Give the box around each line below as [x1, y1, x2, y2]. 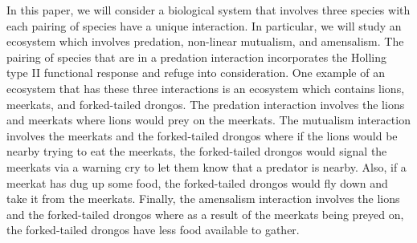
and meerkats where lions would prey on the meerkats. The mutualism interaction [6, 111, 411, 128]
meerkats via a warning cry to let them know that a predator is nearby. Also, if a [6, 158, 407, 175]
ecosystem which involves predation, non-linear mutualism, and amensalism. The [6, 33, 404, 50]
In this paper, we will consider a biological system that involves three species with [6, 2, 411, 18]
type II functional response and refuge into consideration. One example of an [6, 64, 385, 81]
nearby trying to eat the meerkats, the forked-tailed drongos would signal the [6, 143, 387, 160]
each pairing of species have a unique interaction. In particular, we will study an [6, 17, 402, 34]
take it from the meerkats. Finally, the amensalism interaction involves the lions [6, 190, 400, 207]
